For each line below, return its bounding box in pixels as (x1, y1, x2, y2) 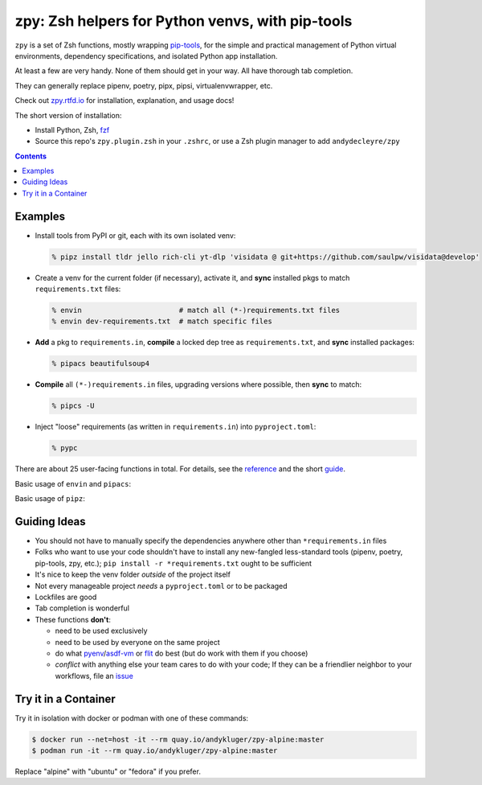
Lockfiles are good (35, 592, 97, 602)
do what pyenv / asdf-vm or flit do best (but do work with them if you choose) (55, 648, 308, 658)
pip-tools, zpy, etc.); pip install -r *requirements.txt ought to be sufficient (35, 558, 312, 568)
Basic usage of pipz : (14, 494, 86, 503)
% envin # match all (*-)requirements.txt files (51, 306, 341, 315)
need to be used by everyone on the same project (55, 637, 220, 647)
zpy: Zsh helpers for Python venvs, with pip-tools (14, 12, 353, 30)
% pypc (51, 443, 78, 453)
